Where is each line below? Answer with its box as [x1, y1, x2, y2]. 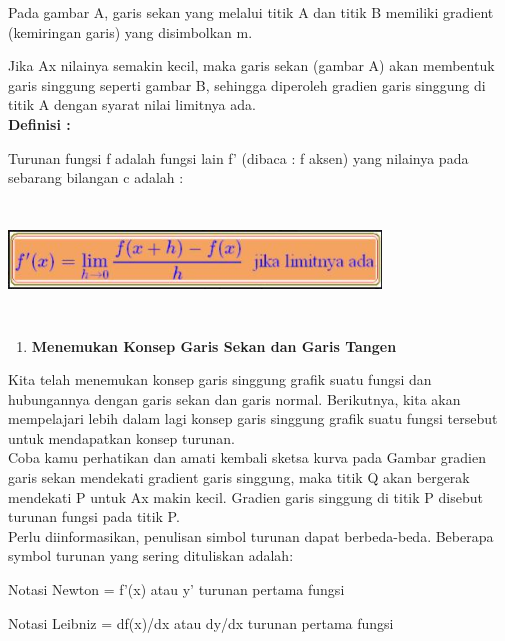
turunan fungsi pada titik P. [8, 506, 180, 527]
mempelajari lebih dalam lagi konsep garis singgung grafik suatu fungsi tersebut [8, 408, 498, 429]
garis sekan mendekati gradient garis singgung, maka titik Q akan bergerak [8, 467, 470, 488]
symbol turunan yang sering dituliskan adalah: [8, 545, 294, 566]
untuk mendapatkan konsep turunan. [8, 427, 235, 448]
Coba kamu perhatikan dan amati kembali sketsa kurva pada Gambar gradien [8, 447, 486, 468]
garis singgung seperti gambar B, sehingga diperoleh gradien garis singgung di [8, 74, 486, 95]
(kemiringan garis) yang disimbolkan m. [8, 21, 253, 42]
